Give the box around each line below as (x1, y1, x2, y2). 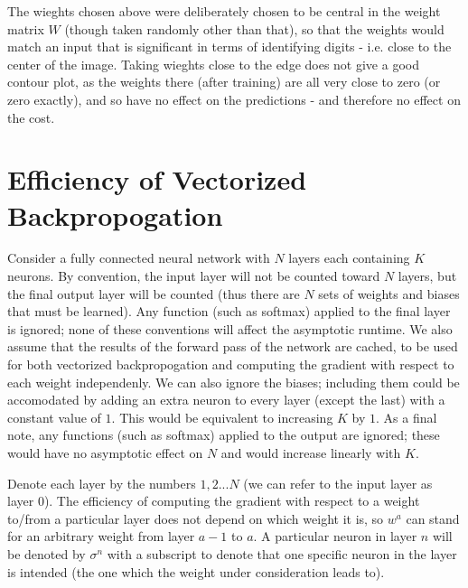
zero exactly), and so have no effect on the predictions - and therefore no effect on (7, 89, 461, 108)
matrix (7, 19, 44, 38)
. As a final (376, 407, 437, 426)
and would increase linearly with (220, 443, 401, 462)
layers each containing (288, 248, 410, 267)
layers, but (398, 266, 457, 285)
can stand (406, 509, 460, 527)
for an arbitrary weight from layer (7, 527, 195, 546)
